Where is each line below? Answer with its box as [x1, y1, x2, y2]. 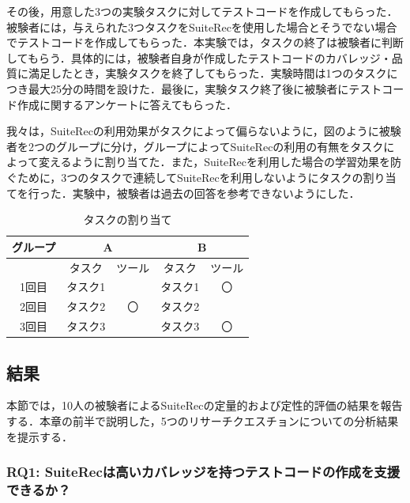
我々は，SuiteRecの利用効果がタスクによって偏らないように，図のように [6, 123, 379, 139]
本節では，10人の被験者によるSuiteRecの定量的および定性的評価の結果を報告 [6, 397, 403, 414]
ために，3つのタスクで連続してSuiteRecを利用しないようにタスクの [17, 168, 363, 185]
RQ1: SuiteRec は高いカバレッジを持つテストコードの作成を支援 [6, 462, 401, 482]
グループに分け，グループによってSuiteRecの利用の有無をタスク [55, 138, 384, 154]
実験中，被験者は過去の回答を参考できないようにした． [72, 184, 360, 201]
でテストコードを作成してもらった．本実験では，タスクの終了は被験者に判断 [6, 34, 404, 51]
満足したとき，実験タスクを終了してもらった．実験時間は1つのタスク [28, 65, 387, 81]
